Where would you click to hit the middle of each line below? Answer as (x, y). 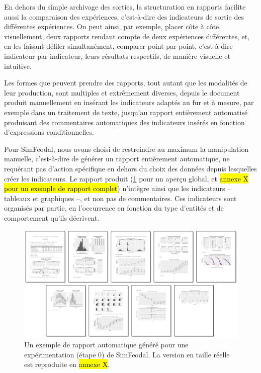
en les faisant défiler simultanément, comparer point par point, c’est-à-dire (118, 46)
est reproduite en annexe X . (67, 364)
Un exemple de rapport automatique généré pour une (106, 345)
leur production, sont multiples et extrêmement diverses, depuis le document (122, 92)
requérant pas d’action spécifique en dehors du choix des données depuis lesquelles (130, 168)
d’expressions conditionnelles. (49, 132)
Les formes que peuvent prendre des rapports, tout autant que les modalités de (126, 83)
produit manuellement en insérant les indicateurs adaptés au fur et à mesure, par (129, 102)
